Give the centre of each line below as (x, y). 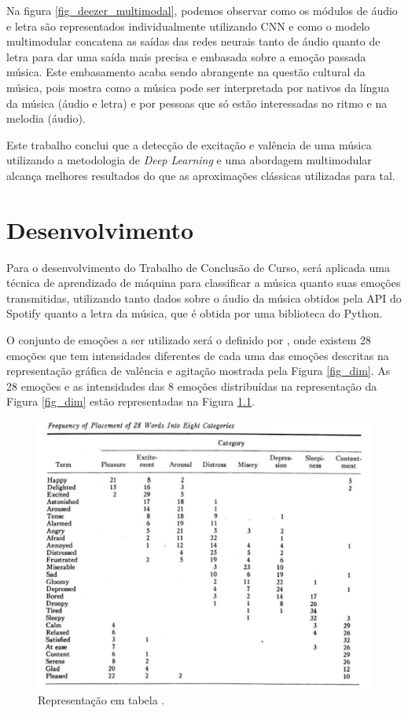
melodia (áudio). (46, 118)
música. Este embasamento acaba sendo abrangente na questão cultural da (186, 72)
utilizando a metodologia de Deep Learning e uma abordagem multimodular (189, 160)
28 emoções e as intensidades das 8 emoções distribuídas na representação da (192, 386)
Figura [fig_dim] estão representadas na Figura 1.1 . (130, 401)
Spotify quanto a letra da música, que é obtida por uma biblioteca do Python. (195, 313)
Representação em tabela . (101, 699)
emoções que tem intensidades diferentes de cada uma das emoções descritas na (198, 355)
